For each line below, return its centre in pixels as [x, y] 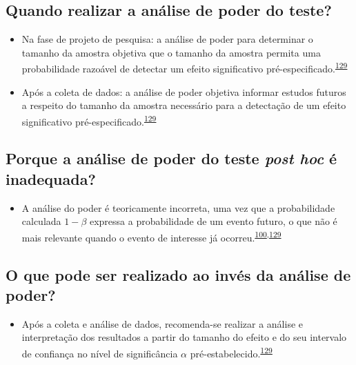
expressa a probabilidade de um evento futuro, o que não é [213, 221]
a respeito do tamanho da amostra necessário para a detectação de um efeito [184, 105]
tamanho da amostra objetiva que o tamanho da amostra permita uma [171, 52]
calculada [41, 221]
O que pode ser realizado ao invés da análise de [178, 274]
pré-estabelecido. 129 [231, 352]
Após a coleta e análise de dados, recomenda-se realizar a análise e [162, 323]
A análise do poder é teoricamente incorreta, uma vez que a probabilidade [178, 207]
